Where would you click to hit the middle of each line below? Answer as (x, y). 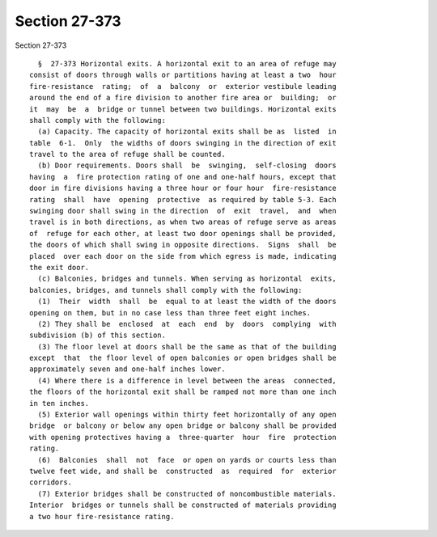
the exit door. (59, 267)
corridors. (51, 482)
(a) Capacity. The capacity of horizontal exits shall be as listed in (187, 132)
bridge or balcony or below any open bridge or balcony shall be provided (183, 426)
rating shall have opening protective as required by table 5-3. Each (183, 199)
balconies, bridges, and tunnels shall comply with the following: (166, 290)
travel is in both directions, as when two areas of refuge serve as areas (183, 222)
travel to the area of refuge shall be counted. (127, 154)
